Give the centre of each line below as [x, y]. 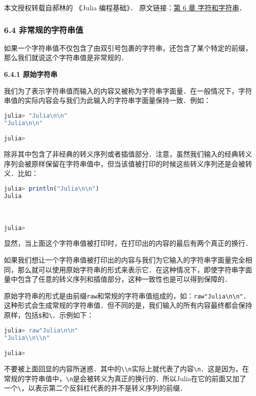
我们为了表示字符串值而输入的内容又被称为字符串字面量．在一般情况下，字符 [128, 90]
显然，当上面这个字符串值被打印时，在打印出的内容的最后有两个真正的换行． [128, 243]
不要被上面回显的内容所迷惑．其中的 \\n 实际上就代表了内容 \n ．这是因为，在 [127, 368]
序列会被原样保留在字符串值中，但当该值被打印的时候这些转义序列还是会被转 [128, 163]
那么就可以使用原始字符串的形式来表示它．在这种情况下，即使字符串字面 [135, 269]
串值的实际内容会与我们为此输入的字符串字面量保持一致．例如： [107, 100]
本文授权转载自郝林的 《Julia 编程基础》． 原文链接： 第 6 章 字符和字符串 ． [125, 7]
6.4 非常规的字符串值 [44, 29]
